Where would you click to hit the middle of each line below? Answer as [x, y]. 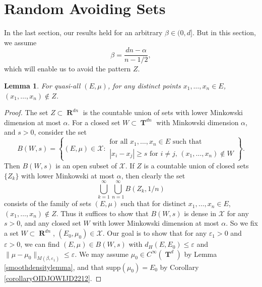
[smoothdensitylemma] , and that [54, 267]
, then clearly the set [153, 175]
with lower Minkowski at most [68, 175]
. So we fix [242, 223]
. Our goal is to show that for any [155, 233]
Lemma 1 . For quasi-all [42, 85]
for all [119, 142]
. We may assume [102, 254]
